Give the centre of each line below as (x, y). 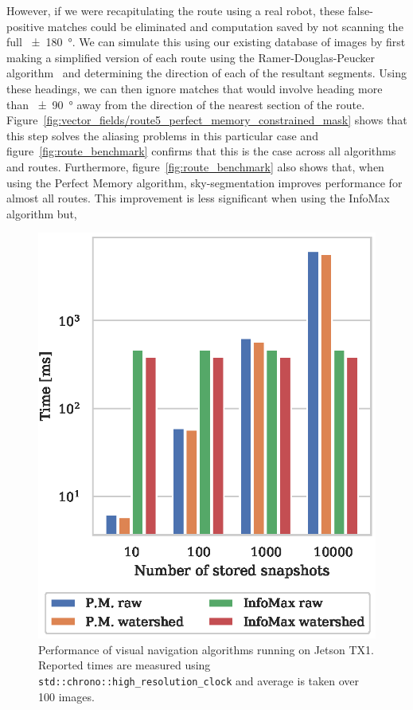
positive (25, 26)
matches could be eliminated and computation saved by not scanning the (225, 26)
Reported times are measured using (125, 665)
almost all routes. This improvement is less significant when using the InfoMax (198, 198)
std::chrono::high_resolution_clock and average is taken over (199, 681)
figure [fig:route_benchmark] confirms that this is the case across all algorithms (201, 151)
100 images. (66, 696)
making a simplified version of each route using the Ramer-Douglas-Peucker (191, 57)
